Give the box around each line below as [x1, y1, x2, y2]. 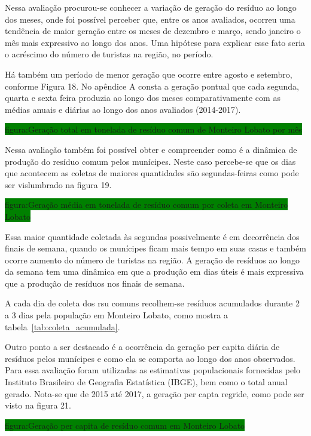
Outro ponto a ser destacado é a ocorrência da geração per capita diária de [5, 340, 280, 353]
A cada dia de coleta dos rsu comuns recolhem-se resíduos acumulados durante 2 [5, 297, 300, 309]
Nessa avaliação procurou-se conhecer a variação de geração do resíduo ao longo [5, 1, 297, 13]
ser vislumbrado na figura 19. [5, 178, 112, 191]
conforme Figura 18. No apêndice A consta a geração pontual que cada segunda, [5, 79, 300, 92]
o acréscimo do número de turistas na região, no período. [5, 48, 214, 60]
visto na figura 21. [5, 399, 71, 412]
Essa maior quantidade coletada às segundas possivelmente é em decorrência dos [5, 230, 300, 242]
